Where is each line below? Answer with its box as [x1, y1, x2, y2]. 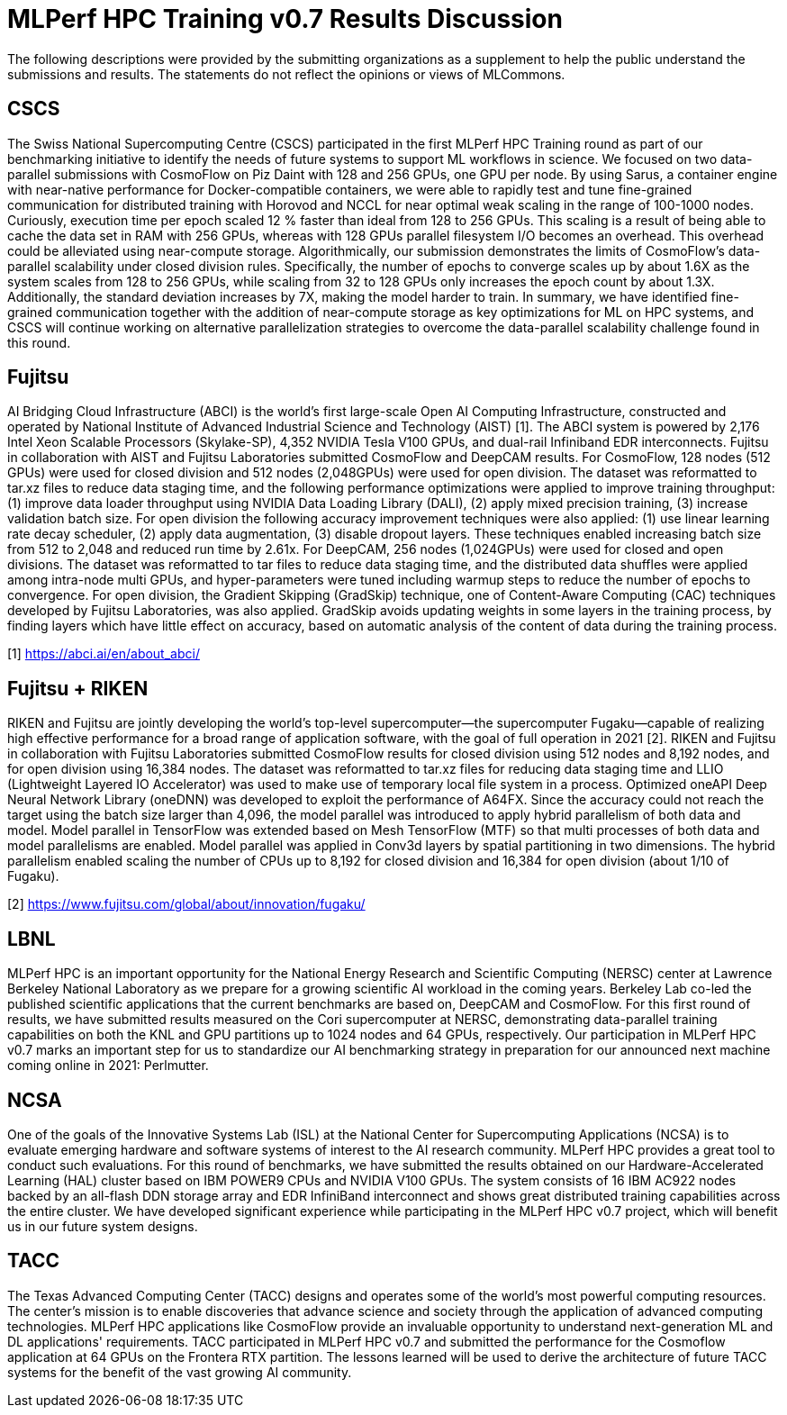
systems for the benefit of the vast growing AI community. [7, 1364, 352, 1380]
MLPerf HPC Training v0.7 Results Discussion [7, 4, 563, 34]
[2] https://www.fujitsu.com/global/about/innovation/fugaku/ [7, 896, 366, 912]
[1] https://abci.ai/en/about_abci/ [7, 646, 200, 662]
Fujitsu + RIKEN [7, 676, 149, 700]
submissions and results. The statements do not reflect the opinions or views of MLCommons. [7, 66, 565, 82]
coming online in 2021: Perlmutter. [7, 1057, 209, 1074]
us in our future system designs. [7, 1218, 198, 1234]
